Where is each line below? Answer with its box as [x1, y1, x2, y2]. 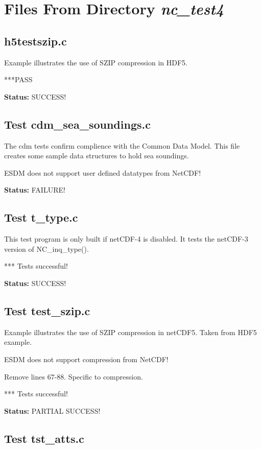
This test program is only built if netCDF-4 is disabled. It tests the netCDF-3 [4, 233, 248, 244]
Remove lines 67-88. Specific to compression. [4, 371, 143, 382]
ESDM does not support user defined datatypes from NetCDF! [4, 167, 201, 178]
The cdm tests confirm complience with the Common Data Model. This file [4, 140, 240, 151]
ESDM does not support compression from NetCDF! [4, 353, 169, 364]
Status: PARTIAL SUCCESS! [4, 405, 101, 416]
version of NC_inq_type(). [4, 243, 89, 254]
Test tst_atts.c [4, 430, 84, 446]
